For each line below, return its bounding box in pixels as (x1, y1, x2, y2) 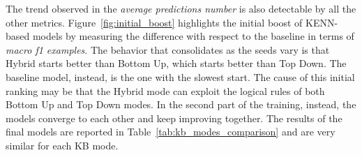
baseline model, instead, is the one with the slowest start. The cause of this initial (6, 69, 355, 84)
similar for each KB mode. (6, 138, 119, 152)
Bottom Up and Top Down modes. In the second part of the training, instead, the (6, 97, 356, 112)
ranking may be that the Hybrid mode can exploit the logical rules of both (6, 83, 325, 98)
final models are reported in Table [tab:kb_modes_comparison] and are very (6, 124, 335, 139)
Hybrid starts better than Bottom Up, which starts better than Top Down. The (6, 56, 347, 71)
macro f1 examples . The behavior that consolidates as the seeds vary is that (6, 42, 330, 57)
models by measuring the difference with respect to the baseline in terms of (32, 29, 354, 43)
